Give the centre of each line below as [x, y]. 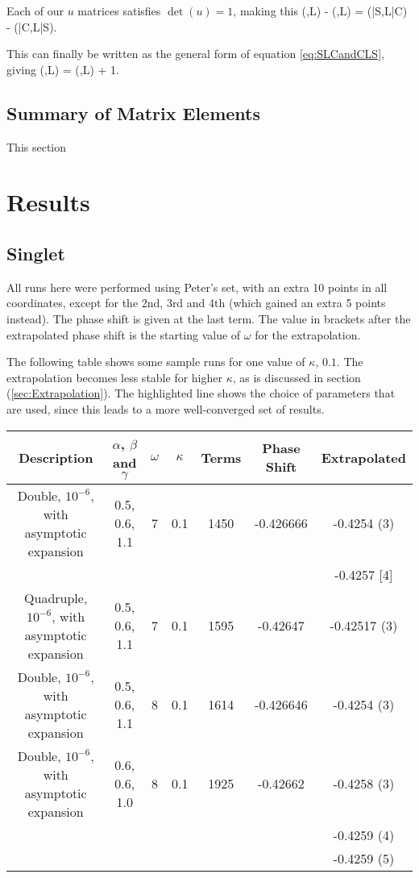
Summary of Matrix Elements [134, 112]
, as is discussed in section [297, 377]
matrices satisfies [119, 10]
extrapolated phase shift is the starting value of [124, 334]
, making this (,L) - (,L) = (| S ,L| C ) [320, 10]
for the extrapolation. [308, 334]
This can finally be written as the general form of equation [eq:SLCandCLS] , [195, 54]
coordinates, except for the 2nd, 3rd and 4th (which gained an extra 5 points [196, 303]
